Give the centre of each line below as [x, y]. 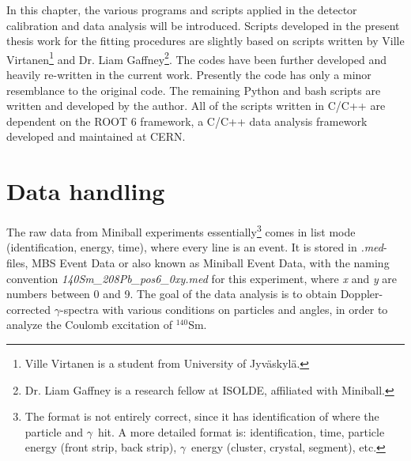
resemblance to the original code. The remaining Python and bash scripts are [194, 90]
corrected [29, 309]
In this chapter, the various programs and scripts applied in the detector [182, 9]
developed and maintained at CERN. [96, 136]
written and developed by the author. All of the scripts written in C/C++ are [196, 106]
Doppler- [362, 294]
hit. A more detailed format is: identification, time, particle [241, 431]
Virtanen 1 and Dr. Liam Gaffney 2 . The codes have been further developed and [197, 58]
